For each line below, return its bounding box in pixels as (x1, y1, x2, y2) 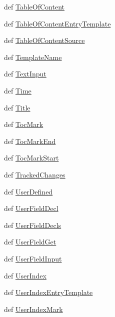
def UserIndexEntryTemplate (4, 287, 93, 297)
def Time (4, 85, 31, 95)
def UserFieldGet (4, 236, 56, 247)
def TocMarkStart (4, 152, 59, 163)
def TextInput (4, 68, 46, 79)
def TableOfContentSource (4, 35, 85, 45)
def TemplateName (4, 51, 62, 62)
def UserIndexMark (4, 303, 63, 314)
